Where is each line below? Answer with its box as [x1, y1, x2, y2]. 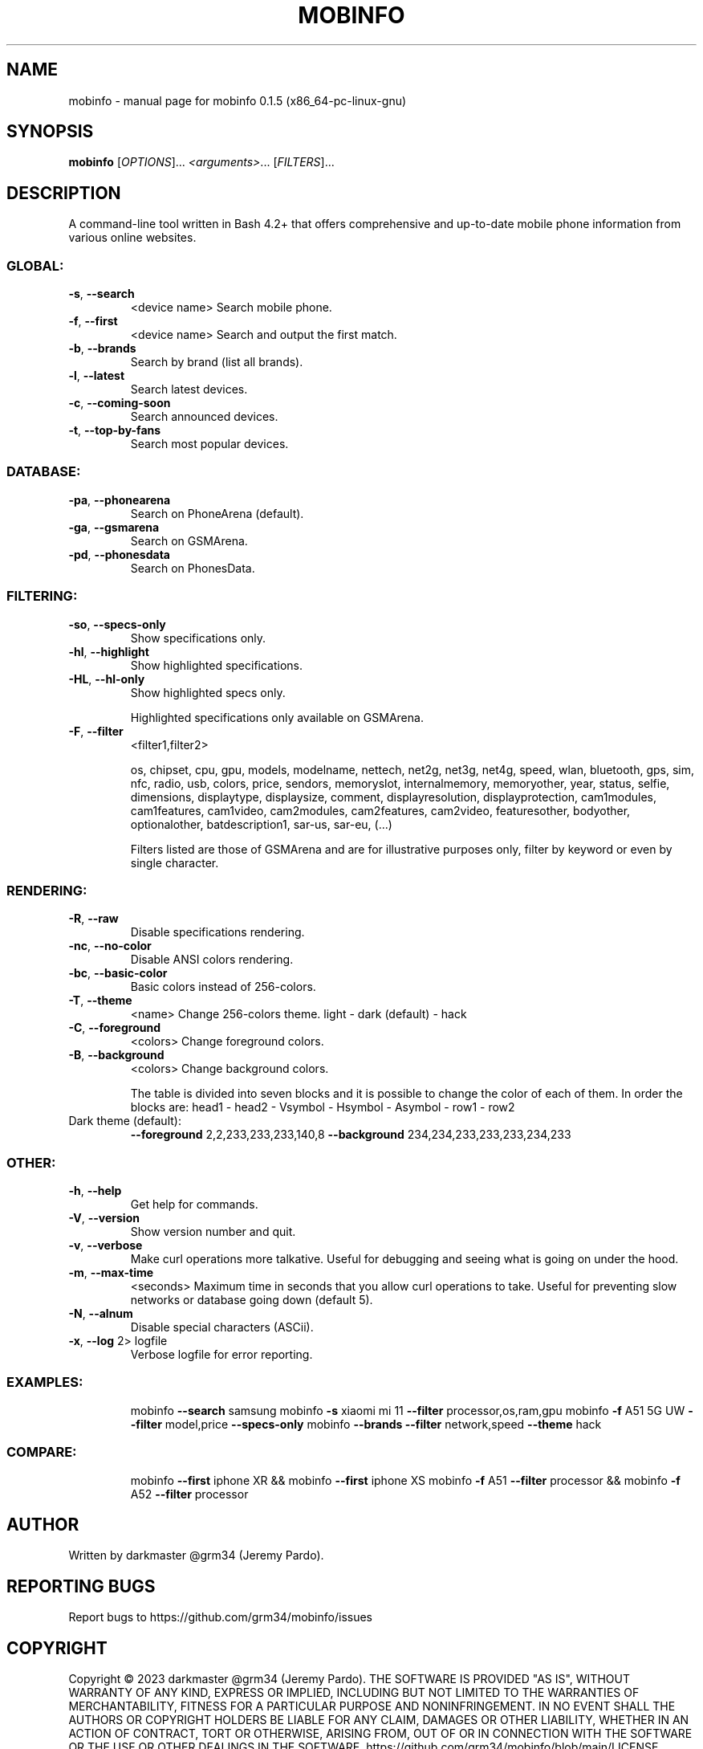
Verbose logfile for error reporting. [130, 1347, 313, 1362]
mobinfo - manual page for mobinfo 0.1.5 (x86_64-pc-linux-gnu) [68, 93, 407, 108]
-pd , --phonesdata [68, 547, 170, 561]
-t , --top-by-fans [68, 423, 161, 438]
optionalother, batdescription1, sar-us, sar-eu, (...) [130, 817, 392, 831]
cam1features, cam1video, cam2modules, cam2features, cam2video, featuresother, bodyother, [130, 803, 631, 817]
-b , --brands [68, 341, 136, 356]
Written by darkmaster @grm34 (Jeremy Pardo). [68, 1548, 324, 1563]
